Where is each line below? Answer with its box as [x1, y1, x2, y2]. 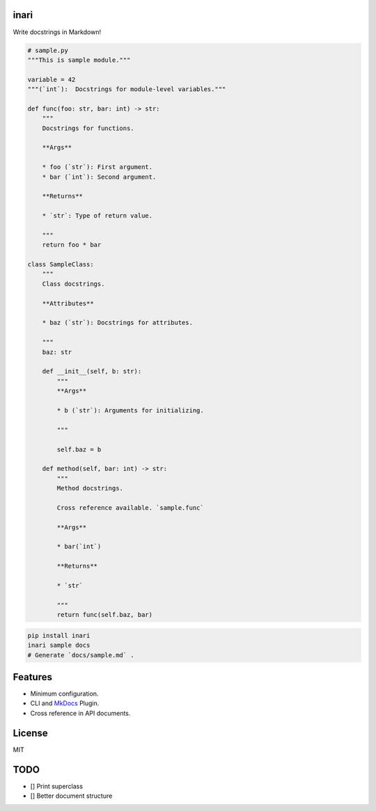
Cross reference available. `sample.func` [56, 504, 205, 511]
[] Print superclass [30, 782, 84, 790]
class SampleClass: [27, 261, 94, 268]
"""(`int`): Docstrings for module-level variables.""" [27, 86, 226, 93]
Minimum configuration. [30, 689, 99, 698]
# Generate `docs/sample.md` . [27, 651, 135, 659]
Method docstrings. [56, 484, 123, 492]
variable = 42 [27, 75, 76, 83]
